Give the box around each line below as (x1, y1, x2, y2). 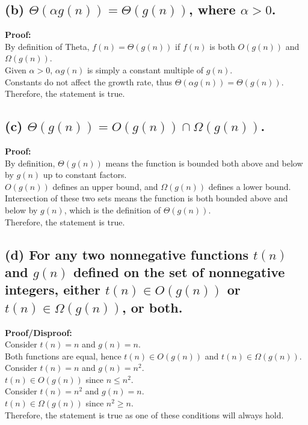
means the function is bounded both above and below (105, 156, 303, 169)
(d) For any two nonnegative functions (5, 245, 248, 263)
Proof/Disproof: (5, 326, 72, 338)
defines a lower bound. (208, 180, 291, 192)
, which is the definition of (64, 203, 161, 216)
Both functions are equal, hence (5, 349, 122, 362)
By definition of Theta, (5, 40, 90, 52)
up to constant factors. (43, 168, 127, 181)
